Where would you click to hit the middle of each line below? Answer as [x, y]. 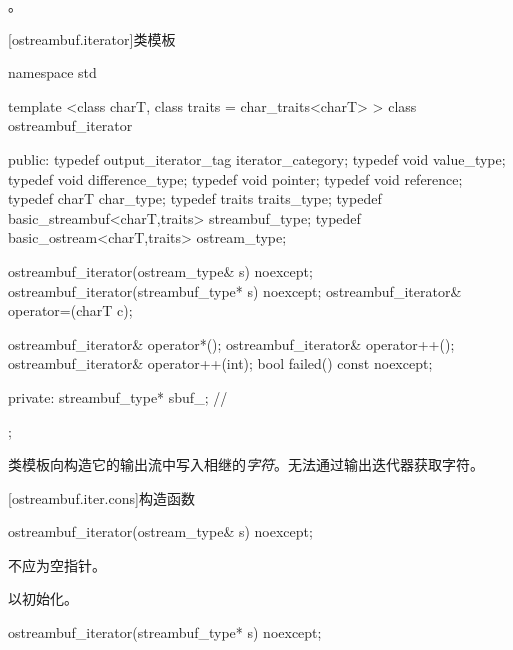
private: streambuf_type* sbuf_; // [118, 396]
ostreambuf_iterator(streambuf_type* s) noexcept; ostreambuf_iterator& [235, 290]
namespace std [52, 72]
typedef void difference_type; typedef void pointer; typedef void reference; [235, 178]
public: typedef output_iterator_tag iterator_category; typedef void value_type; [257, 158]
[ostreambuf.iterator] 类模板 [92, 38]
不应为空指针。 [57, 564]
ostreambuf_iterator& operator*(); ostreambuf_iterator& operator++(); [231, 343]
